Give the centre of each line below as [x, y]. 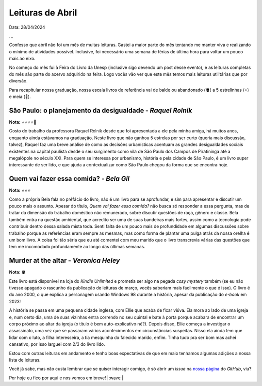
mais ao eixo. [22, 59]
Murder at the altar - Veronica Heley [65, 261]
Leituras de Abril [43, 13]
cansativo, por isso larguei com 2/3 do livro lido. [57, 344]
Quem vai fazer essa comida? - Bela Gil [69, 179]
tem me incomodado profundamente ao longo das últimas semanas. [77, 247]
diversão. [18, 81]
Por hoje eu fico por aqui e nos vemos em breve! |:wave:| [66, 378]
